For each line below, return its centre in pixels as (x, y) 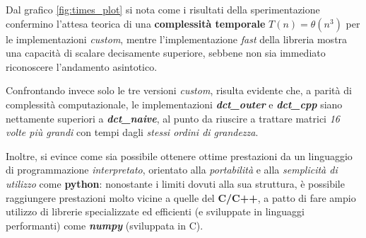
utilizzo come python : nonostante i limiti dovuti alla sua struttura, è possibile (175, 183)
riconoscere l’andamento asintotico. (82, 66)
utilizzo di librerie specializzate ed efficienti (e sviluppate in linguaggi (155, 211)
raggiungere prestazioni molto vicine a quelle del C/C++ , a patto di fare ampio (181, 197)
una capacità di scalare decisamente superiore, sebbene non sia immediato (166, 53)
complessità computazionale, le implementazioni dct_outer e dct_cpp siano (174, 104)
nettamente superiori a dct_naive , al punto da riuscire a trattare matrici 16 (173, 118)
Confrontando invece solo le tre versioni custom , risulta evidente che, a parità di (179, 90)
